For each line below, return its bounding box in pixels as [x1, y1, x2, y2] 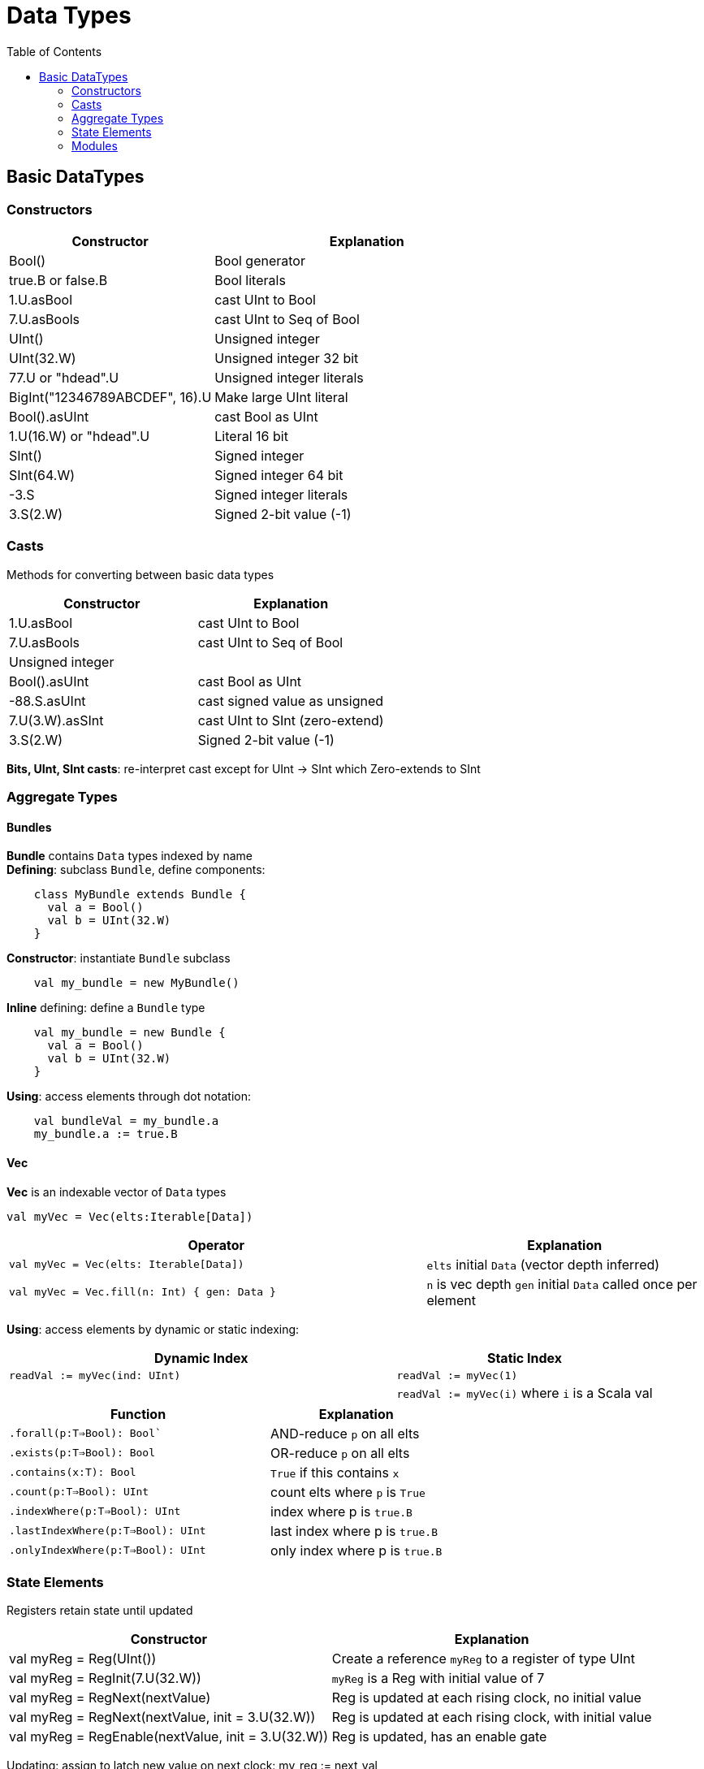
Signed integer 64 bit [214, 466, 343, 483]
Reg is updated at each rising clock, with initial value [331, 1709, 652, 1726]
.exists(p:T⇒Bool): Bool [9, 1447, 156, 1460]
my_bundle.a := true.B [33, 1127, 178, 1141]
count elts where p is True [270, 1483, 425, 1500]
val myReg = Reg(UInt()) [9, 1650, 157, 1667]
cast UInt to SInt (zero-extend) [197, 711, 384, 729]
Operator [188, 1236, 244, 1253]
